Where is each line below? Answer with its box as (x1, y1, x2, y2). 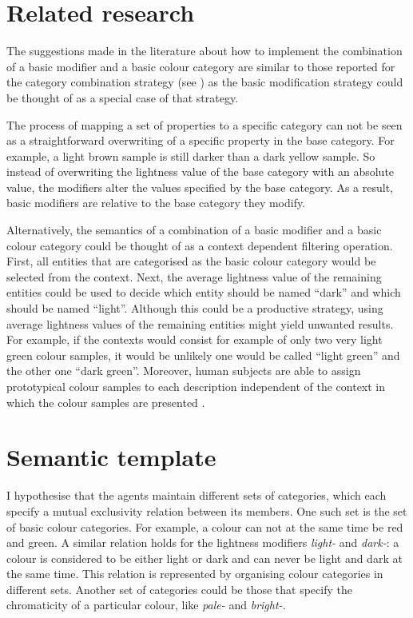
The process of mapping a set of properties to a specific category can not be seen (6, 116, 403, 133)
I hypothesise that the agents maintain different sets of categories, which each (6, 487, 387, 504)
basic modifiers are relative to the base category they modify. (6, 194, 306, 211)
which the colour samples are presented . (6, 393, 205, 410)
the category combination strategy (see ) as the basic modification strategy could (6, 74, 403, 90)
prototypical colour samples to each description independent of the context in (6, 378, 386, 394)
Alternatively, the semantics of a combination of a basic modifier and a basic (6, 221, 382, 238)
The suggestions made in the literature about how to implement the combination (6, 42, 403, 59)
